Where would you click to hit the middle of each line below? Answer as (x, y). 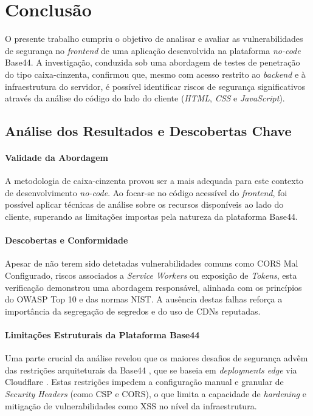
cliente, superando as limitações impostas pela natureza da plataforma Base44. (151, 217)
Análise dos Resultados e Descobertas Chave (148, 131)
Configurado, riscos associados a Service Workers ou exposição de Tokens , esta (151, 275)
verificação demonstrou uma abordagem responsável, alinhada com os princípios (153, 287)
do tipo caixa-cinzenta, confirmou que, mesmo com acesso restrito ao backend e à (155, 74)
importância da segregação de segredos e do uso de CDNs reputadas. (133, 311)
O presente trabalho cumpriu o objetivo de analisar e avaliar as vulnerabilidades (154, 39)
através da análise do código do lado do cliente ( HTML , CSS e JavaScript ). (145, 98)
